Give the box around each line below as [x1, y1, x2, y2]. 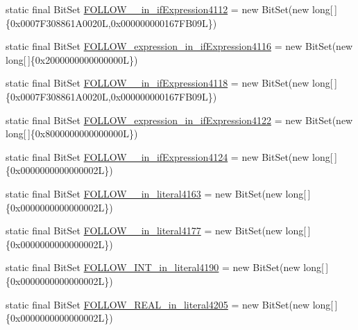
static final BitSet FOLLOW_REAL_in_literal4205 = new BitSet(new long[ [6, 297, 334, 311]
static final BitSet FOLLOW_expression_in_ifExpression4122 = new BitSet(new [6, 112, 353, 127]
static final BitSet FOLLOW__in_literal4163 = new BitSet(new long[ [6, 186, 307, 200]
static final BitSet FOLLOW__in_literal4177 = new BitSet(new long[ [6, 223, 307, 238]
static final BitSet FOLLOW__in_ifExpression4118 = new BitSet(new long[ [6, 76, 333, 90]
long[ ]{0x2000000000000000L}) [6, 52, 138, 67]
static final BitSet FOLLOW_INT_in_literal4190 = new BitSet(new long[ [6, 260, 324, 275]
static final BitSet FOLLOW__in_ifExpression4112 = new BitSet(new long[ [6, 2, 333, 16]
